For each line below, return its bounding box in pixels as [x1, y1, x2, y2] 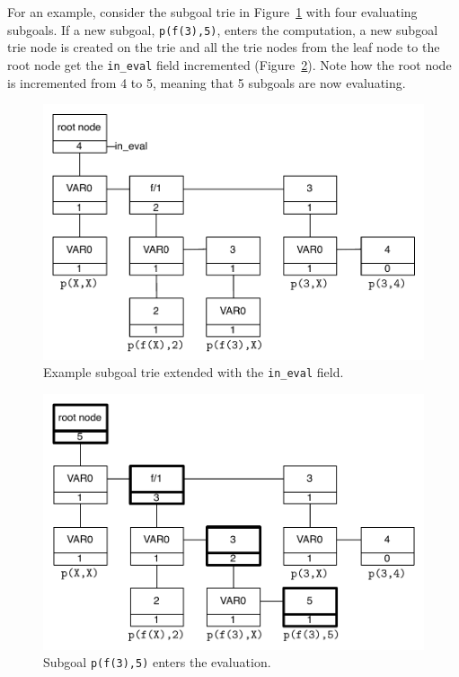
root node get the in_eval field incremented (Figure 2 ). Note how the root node [7, 55, 452, 74]
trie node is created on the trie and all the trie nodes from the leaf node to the [7, 38, 440, 57]
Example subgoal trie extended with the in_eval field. [43, 363, 344, 382]
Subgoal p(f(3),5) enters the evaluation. [43, 653, 271, 672]
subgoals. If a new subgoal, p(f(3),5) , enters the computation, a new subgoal [7, 20, 438, 39]
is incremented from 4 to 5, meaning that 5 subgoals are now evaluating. [7, 73, 406, 92]
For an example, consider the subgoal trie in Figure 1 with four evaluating [7, 3, 418, 21]
